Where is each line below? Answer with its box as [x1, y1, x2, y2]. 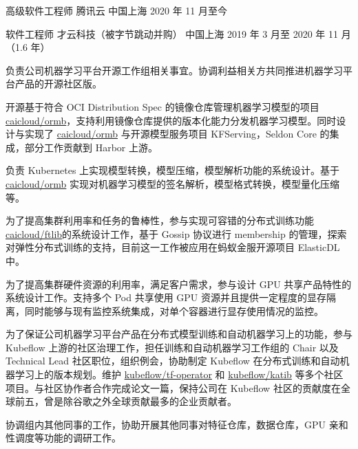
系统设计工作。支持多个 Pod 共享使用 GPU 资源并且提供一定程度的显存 [6, 290, 326, 305]
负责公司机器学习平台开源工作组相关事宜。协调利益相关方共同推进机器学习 [6, 63, 343, 77]
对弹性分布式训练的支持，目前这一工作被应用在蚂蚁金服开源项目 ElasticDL [6, 240, 340, 254]
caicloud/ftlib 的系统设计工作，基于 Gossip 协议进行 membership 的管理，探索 [6, 226, 347, 241]
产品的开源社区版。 [14, 76, 102, 91]
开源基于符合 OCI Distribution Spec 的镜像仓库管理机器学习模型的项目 [6, 99, 319, 113]
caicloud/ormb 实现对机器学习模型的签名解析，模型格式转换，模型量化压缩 [6, 176, 339, 190]
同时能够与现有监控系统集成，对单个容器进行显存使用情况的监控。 [24, 303, 324, 318]
